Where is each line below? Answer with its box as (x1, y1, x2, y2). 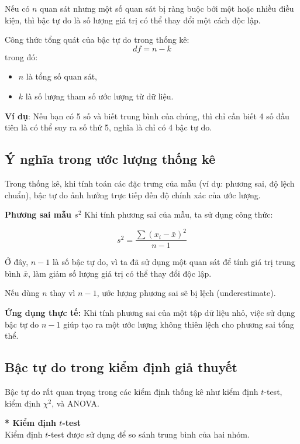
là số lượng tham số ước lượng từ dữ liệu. (25, 90, 174, 102)
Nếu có (5, 2, 30, 14)
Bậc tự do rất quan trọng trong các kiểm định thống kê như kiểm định (5, 386, 258, 398)
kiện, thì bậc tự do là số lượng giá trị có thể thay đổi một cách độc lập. (5, 13, 261, 26)
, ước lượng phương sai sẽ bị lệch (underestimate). (96, 287, 276, 299)
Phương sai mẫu (5, 208, 71, 221)
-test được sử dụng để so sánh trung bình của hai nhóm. (48, 428, 250, 440)
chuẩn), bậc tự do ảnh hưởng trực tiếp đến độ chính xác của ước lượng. (5, 188, 261, 201)
